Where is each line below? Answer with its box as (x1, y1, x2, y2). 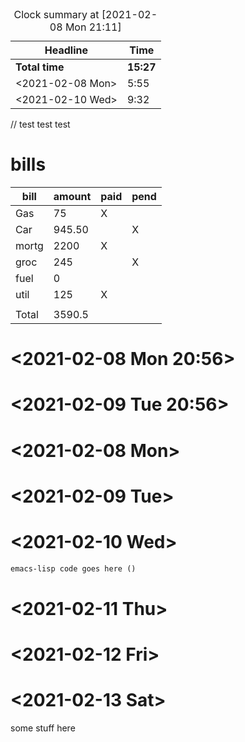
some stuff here (10, 722, 76, 734)
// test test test (10, 118, 71, 130)
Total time (15, 60, 65, 74)
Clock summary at (13, 8, 100, 21)
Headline (44, 43, 89, 57)
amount (53, 189, 92, 203)
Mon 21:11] (64, 20, 122, 34)
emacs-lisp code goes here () (10, 563, 137, 574)
